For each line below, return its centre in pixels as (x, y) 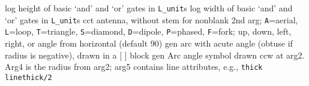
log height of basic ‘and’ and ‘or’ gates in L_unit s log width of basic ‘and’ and (149, 8)
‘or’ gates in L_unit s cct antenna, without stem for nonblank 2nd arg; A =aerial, (151, 19)
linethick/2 (28, 77)
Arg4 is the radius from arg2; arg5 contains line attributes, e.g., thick (134, 67)
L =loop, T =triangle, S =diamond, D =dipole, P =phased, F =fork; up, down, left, (148, 31)
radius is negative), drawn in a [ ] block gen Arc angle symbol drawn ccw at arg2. (155, 55)
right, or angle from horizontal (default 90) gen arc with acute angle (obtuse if (149, 43)
